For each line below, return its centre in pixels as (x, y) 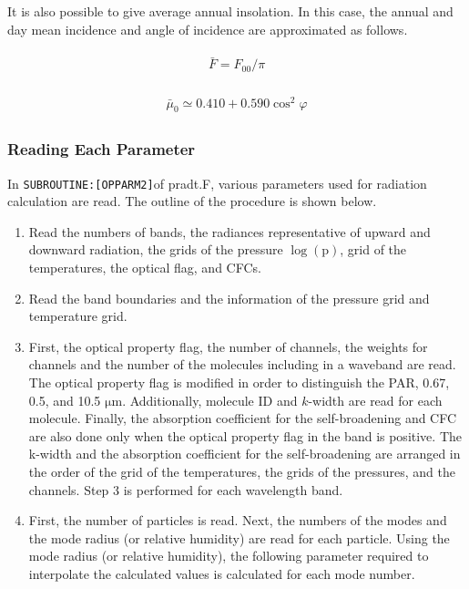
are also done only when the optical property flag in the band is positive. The (245, 435)
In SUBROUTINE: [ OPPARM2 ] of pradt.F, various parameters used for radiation (217, 183)
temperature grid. (78, 316)
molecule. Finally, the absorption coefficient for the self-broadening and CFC (243, 418)
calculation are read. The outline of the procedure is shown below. (192, 201)
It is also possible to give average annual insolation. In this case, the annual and (230, 11)
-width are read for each (375, 400)
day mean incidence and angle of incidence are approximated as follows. (208, 29)
